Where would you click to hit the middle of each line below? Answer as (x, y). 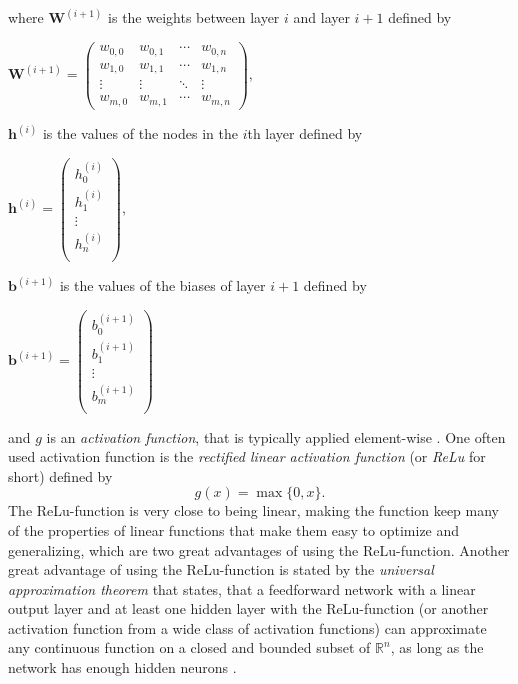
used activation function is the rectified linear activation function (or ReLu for (247, 456)
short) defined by (60, 475)
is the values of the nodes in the (140, 133)
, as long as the (437, 647)
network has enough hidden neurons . (122, 667)
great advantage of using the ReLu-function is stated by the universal (221, 569)
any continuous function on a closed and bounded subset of (189, 647)
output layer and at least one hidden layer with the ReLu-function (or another (248, 608)
